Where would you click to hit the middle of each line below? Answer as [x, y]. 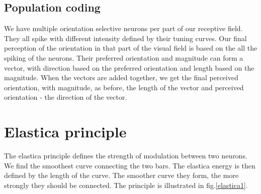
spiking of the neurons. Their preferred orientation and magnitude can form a [124, 57]
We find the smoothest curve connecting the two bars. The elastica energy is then [130, 165]
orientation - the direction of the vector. [66, 97]
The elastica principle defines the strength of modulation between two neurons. [126, 156]
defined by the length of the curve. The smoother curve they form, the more [121, 175]
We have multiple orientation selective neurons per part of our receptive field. [123, 28]
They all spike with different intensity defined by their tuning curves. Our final [125, 38]
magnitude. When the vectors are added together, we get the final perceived [121, 77]
